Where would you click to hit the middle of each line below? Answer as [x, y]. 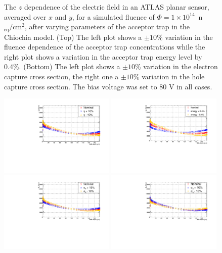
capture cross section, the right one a [61, 77]
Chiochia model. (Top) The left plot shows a [73, 37]
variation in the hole [173, 77]
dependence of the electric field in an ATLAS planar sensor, [117, 7]
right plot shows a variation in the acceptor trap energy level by [103, 56]
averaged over [25, 16]
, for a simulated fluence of [113, 16]
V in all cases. [190, 86]
